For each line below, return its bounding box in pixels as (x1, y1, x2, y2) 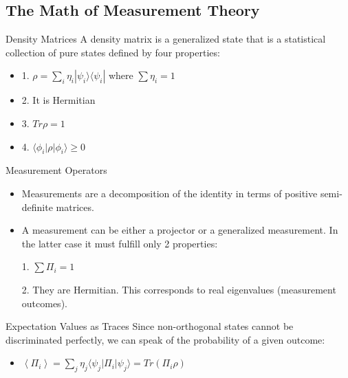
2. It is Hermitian (21, 93, 96, 107)
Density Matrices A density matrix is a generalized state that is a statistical (6, 32, 326, 46)
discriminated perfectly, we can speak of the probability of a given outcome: (6, 332, 325, 346)
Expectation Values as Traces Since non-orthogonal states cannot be (6, 319, 294, 333)
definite (21, 199, 53, 214)
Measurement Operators (6, 163, 107, 177)
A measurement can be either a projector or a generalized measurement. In (21, 223, 338, 237)
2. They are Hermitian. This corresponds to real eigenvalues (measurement (21, 282, 336, 296)
